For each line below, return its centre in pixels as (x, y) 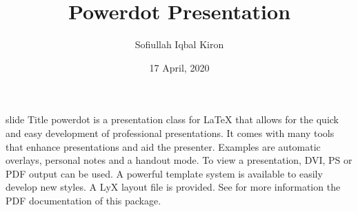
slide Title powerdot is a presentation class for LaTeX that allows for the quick (172, 119)
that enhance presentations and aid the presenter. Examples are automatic (163, 146)
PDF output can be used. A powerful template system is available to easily (164, 173)
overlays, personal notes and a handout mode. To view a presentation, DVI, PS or (179, 160)
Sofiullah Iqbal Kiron (179, 44)
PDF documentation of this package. (83, 200)
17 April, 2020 (179, 67)
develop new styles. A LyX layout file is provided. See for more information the (173, 187)
